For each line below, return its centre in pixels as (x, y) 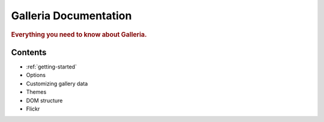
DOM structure (44, 100)
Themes (36, 92)
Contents (29, 52)
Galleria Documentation (71, 16)
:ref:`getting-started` (52, 67)
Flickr (33, 109)
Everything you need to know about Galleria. (79, 34)
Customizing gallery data (57, 84)
